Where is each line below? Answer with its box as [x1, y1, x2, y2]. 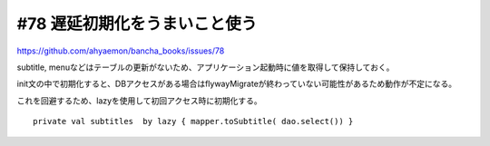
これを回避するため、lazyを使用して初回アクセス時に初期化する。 [16, 95, 262, 106]
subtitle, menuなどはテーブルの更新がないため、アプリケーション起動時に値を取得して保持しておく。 [16, 62, 395, 73]
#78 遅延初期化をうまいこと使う [16, 14, 258, 34]
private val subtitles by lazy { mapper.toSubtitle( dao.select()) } [33, 116, 354, 127]
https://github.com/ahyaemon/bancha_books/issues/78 [16, 45, 225, 56]
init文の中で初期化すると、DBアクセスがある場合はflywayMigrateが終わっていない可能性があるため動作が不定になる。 [16, 78, 457, 90]
